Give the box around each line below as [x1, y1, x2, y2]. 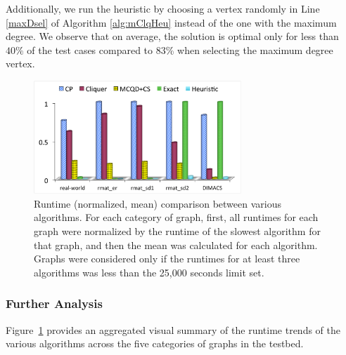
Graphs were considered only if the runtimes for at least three [34, 251, 300, 266]
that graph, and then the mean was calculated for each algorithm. [34, 237, 318, 252]
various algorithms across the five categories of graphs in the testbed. [6, 336, 304, 351]
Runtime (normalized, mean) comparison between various [34, 196, 282, 210]
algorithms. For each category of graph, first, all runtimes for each [34, 210, 319, 225]
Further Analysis [6, 295, 103, 312]
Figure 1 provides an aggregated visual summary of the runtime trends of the [6, 322, 340, 337]
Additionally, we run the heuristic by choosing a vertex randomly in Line [6, 1, 320, 15]
